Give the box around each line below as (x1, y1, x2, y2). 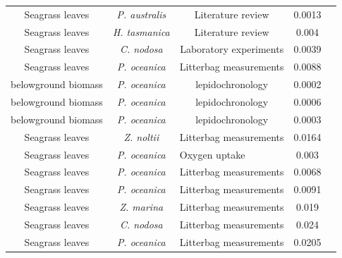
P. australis (116, 6, 166, 21)
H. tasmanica (112, 24, 170, 39)
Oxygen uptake (179, 147, 245, 161)
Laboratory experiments (180, 42, 284, 56)
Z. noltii (123, 129, 159, 144)
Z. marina (119, 199, 164, 214)
